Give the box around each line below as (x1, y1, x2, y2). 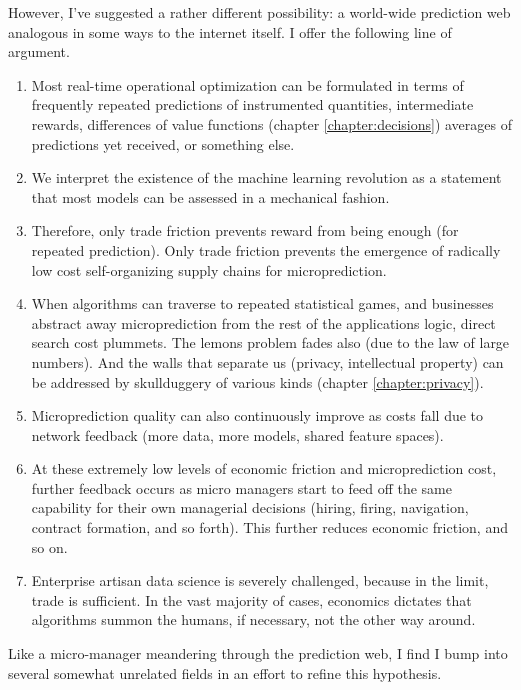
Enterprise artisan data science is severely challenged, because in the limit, (31, 570, 489, 591)
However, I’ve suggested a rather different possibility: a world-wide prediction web (8, 2, 511, 22)
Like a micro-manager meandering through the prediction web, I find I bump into (8, 643, 508, 664)
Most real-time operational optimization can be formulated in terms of (31, 74, 464, 95)
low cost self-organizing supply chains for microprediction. (31, 259, 387, 280)
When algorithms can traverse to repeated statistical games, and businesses (31, 293, 494, 314)
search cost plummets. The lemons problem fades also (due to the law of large (31, 332, 510, 353)
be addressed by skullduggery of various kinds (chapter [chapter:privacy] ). (31, 371, 484, 392)
